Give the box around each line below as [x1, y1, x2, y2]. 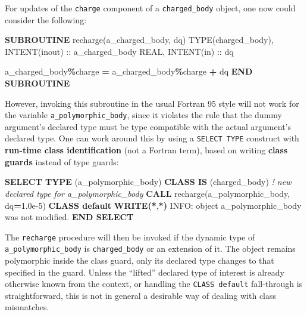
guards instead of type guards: [5, 155, 119, 168]
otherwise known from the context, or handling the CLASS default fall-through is [5, 277, 303, 290]
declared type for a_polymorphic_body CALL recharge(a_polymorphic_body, [5, 187, 290, 199]
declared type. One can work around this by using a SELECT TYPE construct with [5, 132, 299, 144]
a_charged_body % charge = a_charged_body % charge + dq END [5, 65, 253, 78]
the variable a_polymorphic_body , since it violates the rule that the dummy [5, 109, 282, 121]
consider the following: [5, 13, 87, 26]
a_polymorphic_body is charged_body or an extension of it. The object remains [5, 242, 296, 255]
